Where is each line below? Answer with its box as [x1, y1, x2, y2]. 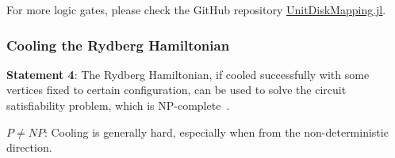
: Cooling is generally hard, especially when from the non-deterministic [44, 123, 389, 140]
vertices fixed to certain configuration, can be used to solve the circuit [6, 81, 347, 98]
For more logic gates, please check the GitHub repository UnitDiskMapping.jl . [6, 2, 386, 17]
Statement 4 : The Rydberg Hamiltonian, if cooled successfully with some [6, 66, 370, 82]
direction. [6, 139, 52, 156]
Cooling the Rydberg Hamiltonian [6, 35, 230, 55]
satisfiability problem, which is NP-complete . [6, 97, 230, 113]
